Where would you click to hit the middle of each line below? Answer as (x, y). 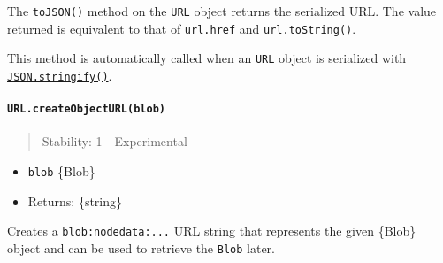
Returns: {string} (75, 201)
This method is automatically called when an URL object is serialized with (207, 58)
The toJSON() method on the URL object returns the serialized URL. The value (222, 11)
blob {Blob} (61, 171)
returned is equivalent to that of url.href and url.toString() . (182, 28)
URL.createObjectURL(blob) (86, 109)
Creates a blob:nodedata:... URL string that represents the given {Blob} (212, 231)
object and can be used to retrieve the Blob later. (141, 248)
